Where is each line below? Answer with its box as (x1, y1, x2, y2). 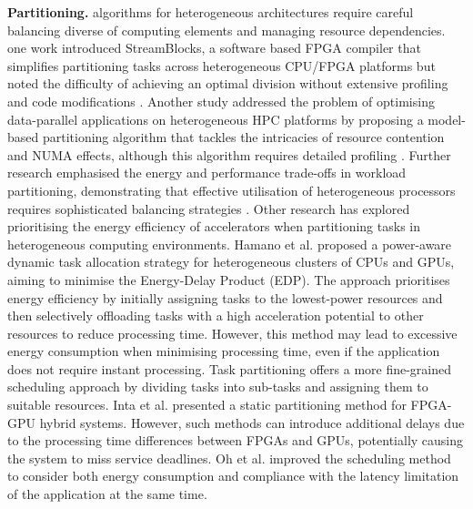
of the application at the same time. (7, 484, 207, 504)
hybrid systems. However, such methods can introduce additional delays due (39, 412, 465, 432)
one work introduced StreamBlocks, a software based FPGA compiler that (7, 38, 421, 57)
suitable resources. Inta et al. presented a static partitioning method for (7, 395, 407, 414)
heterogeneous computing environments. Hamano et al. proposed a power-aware (7, 234, 452, 253)
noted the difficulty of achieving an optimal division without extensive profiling (7, 74, 448, 93)
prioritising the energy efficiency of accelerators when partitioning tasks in (7, 217, 420, 236)
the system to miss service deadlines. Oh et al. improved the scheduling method (7, 448, 451, 467)
